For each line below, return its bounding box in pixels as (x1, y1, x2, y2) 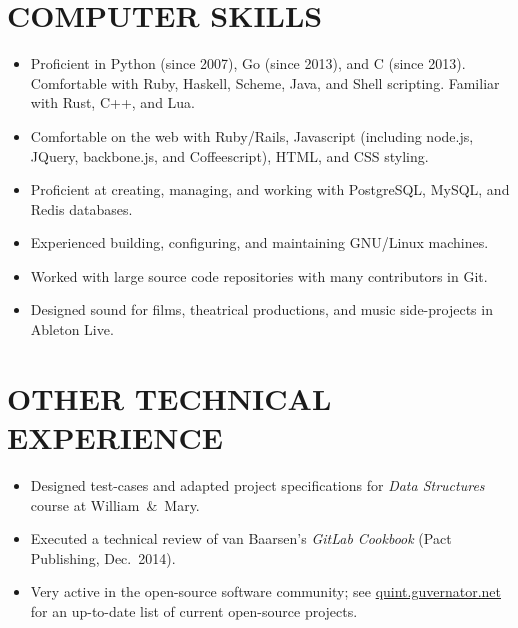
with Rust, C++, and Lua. (30, 92, 196, 113)
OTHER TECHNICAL (7, 377, 332, 418)
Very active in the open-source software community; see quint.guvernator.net (30, 581, 501, 602)
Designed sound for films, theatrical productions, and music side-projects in (30, 299, 493, 320)
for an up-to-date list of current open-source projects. (30, 600, 358, 621)
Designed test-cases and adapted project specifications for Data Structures (30, 474, 485, 495)
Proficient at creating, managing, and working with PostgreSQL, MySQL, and (30, 179, 510, 200)
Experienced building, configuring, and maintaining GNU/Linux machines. (30, 232, 489, 253)
